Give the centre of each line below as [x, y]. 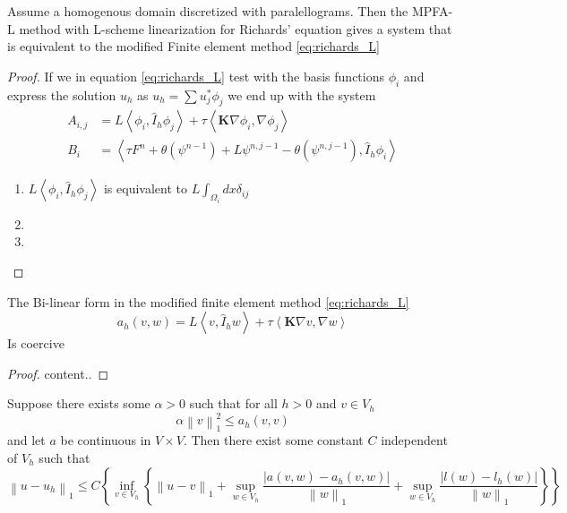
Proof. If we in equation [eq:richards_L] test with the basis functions [196, 76]
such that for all [233, 403]
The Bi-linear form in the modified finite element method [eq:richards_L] [208, 301]
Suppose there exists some [79, 403]
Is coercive [36, 343]
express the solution [62, 94]
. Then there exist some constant [273, 440]
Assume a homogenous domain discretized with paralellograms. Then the [208, 11]
